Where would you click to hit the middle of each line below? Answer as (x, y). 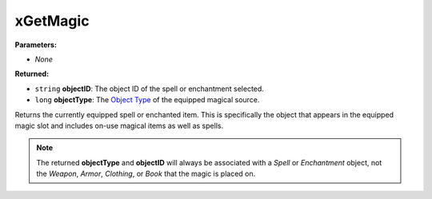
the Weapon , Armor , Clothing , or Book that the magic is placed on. (146, 174)
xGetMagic (52, 21)
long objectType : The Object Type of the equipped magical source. (147, 100)
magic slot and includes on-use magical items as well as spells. (119, 125)
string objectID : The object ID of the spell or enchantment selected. (149, 89)
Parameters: (36, 45)
